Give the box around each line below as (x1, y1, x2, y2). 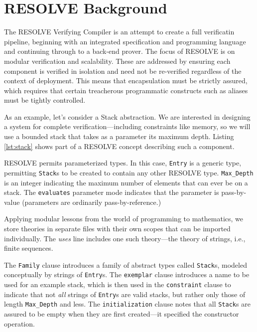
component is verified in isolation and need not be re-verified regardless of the (4, 65, 242, 76)
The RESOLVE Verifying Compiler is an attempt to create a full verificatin (4, 26, 235, 37)
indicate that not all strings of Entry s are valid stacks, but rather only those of (4, 289, 246, 299)
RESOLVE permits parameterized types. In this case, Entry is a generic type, (4, 158, 242, 168)
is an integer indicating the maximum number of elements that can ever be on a (4, 177, 248, 187)
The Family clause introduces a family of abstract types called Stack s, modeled (4, 259, 247, 270)
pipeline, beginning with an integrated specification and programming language (4, 36, 246, 46)
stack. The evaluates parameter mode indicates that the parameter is (4, 187, 219, 197)
